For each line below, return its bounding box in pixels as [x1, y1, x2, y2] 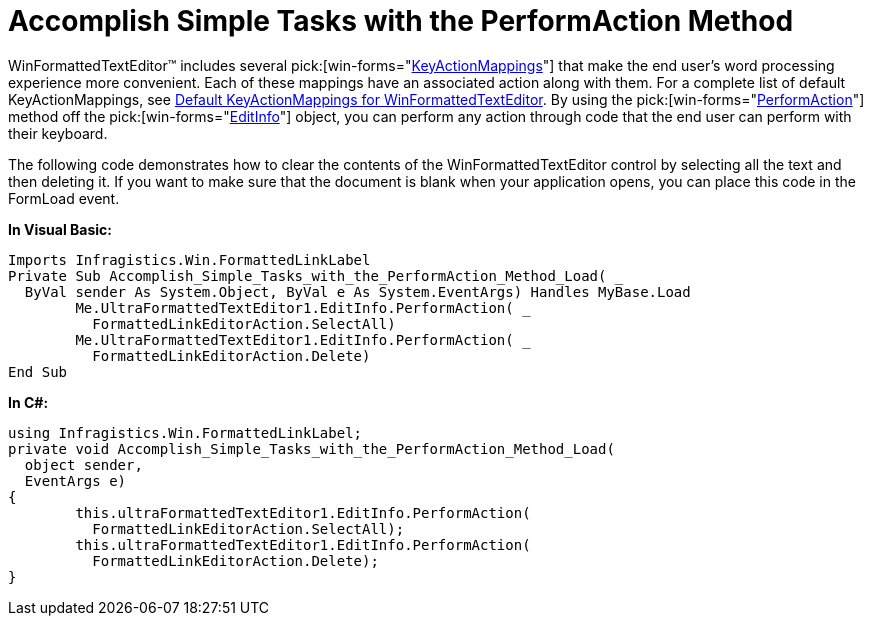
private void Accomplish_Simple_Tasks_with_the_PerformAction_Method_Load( [8, 440, 615, 457]
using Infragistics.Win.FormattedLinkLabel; [8, 424, 363, 441]
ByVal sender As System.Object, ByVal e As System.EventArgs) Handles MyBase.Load [24, 283, 691, 300]
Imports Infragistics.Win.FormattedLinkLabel [8, 251, 371, 268]
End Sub [8, 363, 68, 380]
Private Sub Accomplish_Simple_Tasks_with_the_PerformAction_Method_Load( [8, 267, 607, 284]
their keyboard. [8, 124, 108, 142]
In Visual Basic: [8, 220, 112, 238]
